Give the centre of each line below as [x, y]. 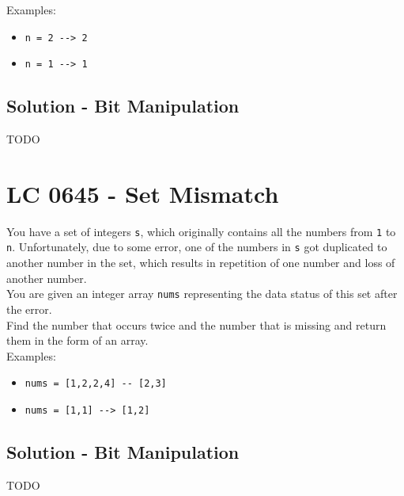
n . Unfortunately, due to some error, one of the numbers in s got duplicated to [197, 247]
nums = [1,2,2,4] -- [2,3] [96, 384]
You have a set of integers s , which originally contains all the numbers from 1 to [201, 231]
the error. [29, 309]
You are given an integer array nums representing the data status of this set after [202, 294]
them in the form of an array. [77, 340]
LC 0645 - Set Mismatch [143, 193]
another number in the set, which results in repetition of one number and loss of [201, 263]
